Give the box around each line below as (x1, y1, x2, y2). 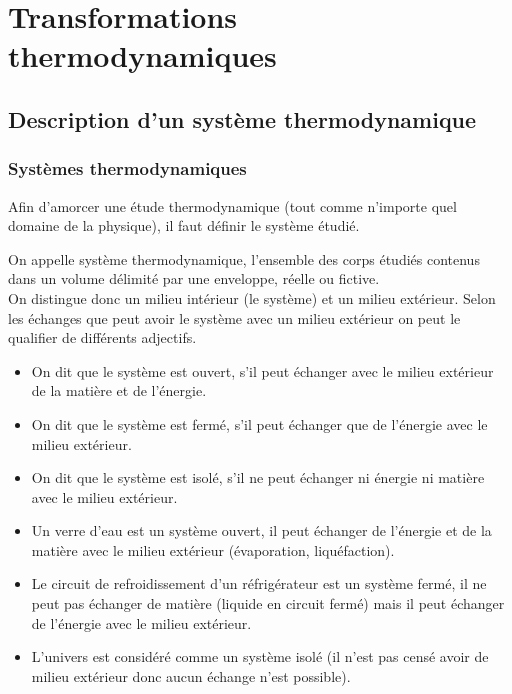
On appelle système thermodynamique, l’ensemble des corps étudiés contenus (8, 248, 480, 269)
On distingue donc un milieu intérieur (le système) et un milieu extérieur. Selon (8, 287, 496, 308)
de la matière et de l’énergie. (31, 380, 207, 401)
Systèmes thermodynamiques (8, 156, 247, 181)
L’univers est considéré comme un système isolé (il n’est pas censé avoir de (31, 646, 489, 667)
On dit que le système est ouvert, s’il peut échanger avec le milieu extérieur (31, 360, 494, 381)
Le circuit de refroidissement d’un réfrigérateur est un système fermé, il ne (31, 573, 487, 594)
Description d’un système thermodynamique (8, 103, 477, 134)
